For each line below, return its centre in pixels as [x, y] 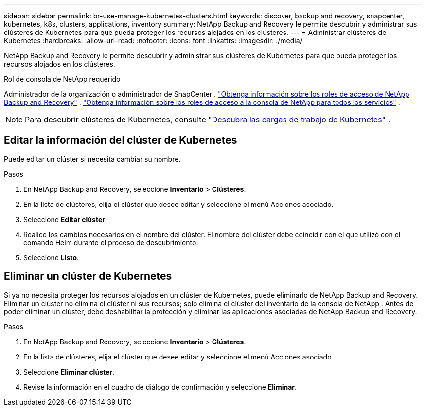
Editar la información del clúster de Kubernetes [121, 140]
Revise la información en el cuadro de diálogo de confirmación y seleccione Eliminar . [160, 387]
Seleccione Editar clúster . [65, 219]
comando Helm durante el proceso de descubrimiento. [111, 242]
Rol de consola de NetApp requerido [62, 79]
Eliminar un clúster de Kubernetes [88, 276]
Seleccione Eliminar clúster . [69, 372]
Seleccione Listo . [51, 257]
